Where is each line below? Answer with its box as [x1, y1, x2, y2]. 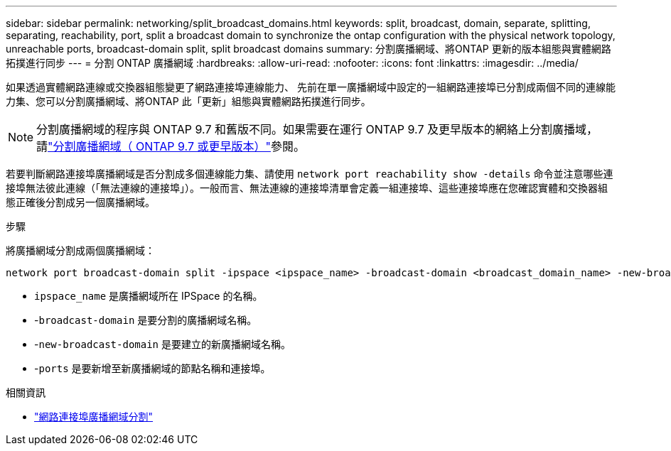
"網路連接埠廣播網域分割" [34, 411, 154, 423]
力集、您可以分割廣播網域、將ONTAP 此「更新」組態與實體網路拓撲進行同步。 [6, 95, 371, 107]
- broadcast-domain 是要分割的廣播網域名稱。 [34, 314, 257, 326]
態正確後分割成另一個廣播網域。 [6, 196, 155, 208]
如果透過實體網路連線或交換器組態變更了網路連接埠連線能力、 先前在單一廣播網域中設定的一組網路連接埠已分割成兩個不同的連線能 [6, 81, 616, 93]
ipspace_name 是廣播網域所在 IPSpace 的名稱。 [34, 290, 263, 302]
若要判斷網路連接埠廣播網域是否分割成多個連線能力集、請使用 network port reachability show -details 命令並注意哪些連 [6, 168, 613, 180]
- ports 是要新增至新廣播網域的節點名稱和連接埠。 [34, 362, 271, 374]
